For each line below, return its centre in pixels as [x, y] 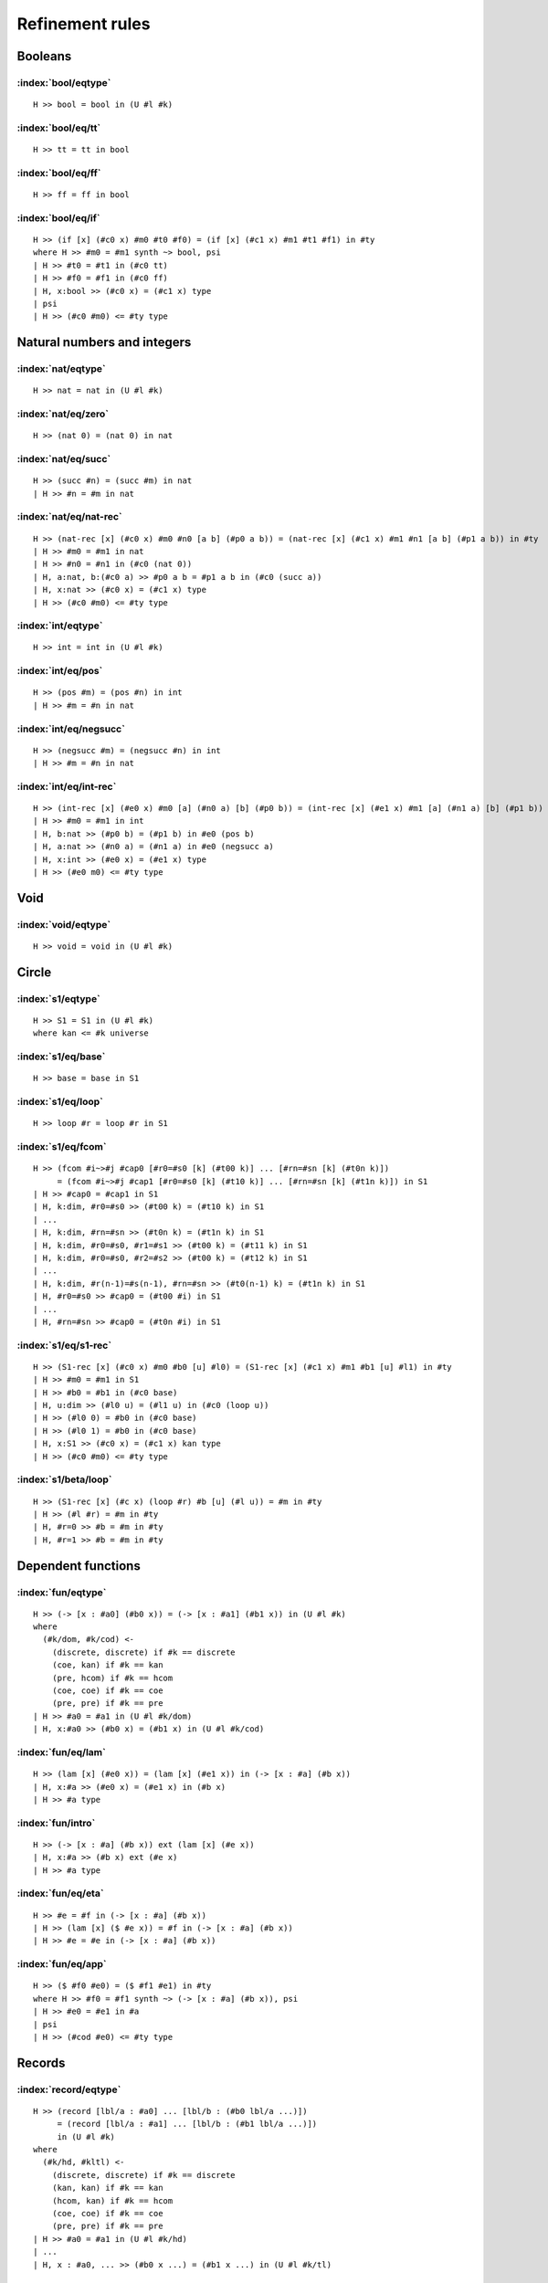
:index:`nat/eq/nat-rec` [69, 517]
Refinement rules [84, 24]
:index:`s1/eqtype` [58, 998]
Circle [34, 972]
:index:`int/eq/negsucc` [71, 729]
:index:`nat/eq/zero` [63, 414]
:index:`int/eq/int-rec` [67, 786]
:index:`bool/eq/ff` [59, 173]
